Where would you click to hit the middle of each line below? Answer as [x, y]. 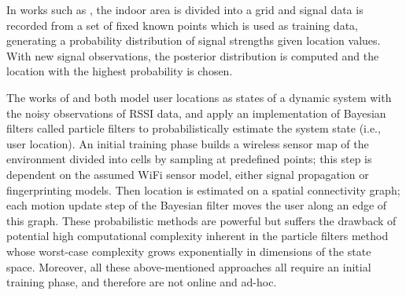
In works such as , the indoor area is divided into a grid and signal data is [185, 9]
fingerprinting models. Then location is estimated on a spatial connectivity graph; [203, 189]
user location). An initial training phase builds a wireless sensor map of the [188, 143]
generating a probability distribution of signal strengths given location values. [194, 40]
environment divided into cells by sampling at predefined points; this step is [189, 159]
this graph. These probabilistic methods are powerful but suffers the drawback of [201, 220]
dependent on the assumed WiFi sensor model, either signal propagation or [188, 174]
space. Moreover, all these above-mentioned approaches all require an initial [189, 266]
